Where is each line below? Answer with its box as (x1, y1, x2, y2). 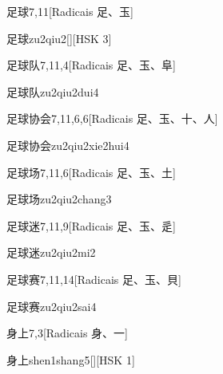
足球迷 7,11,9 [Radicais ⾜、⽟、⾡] (6, 217, 176, 234)
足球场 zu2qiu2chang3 (6, 191, 112, 207)
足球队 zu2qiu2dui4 (6, 83, 99, 100)
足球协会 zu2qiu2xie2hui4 (6, 136, 129, 153)
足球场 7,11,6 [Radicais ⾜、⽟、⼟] (6, 163, 176, 180)
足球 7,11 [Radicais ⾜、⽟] (6, 3, 133, 19)
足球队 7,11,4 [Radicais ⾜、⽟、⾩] (6, 57, 176, 73)
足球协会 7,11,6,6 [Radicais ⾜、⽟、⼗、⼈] (6, 110, 218, 127)
